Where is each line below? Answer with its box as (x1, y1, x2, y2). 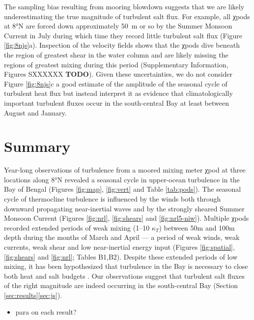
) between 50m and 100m (159, 222, 235, 233)
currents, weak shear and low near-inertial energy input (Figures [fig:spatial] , (4, 242, 235, 252)
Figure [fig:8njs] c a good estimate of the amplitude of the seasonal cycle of (4, 78, 227, 88)
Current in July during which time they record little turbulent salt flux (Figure (4, 30, 242, 40)
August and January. (4, 107, 67, 117)
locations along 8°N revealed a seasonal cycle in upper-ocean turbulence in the (4, 174, 240, 184)
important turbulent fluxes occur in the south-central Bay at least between (4, 97, 229, 108)
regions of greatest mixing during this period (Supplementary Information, (4, 59, 228, 69)
